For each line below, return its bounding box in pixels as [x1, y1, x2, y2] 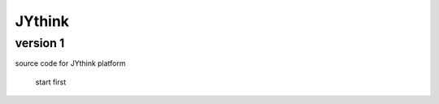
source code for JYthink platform [15, 58, 126, 68]
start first [35, 77, 67, 87]
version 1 [15, 36, 65, 50]
